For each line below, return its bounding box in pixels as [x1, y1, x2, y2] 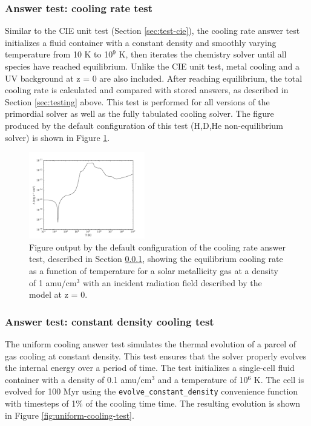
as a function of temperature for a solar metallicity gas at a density [29, 264, 278, 277]
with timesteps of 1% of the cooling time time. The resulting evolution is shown [5, 397, 301, 410]
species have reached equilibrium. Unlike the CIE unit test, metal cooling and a [5, 60, 300, 72]
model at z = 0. [29, 288, 88, 301]
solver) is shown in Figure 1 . [5, 131, 110, 143]
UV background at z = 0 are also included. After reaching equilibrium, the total [5, 71, 303, 84]
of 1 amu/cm [29, 276, 77, 289]
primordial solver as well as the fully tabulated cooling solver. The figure [5, 107, 274, 120]
